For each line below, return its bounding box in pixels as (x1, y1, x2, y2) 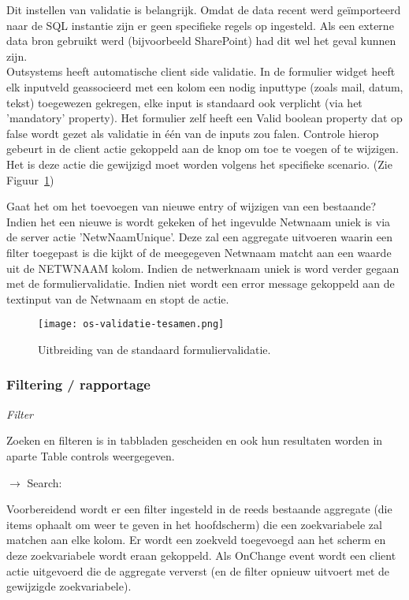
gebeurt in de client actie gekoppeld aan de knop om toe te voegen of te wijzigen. (6, 140, 399, 157)
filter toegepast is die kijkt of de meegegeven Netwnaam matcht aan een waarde (6, 244, 392, 260)
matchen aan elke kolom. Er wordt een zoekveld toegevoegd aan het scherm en (6, 531, 386, 548)
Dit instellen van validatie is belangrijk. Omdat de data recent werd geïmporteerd (6, 2, 401, 17)
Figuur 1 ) (6, 171, 54, 188)
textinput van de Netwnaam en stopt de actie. (6, 290, 229, 307)
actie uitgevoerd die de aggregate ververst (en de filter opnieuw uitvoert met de (6, 562, 389, 579)
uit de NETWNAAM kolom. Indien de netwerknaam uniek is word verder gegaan (6, 259, 400, 276)
